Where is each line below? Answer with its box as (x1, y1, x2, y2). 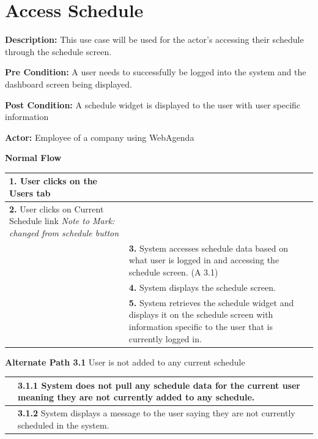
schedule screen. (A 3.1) (128, 266, 218, 279)
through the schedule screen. (5, 45, 112, 58)
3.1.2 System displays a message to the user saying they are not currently (18, 407, 295, 419)
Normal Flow (5, 151, 62, 164)
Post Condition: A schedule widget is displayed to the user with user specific (5, 98, 301, 111)
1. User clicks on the (9, 174, 97, 187)
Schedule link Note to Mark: (9, 214, 115, 227)
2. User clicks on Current (9, 202, 104, 215)
